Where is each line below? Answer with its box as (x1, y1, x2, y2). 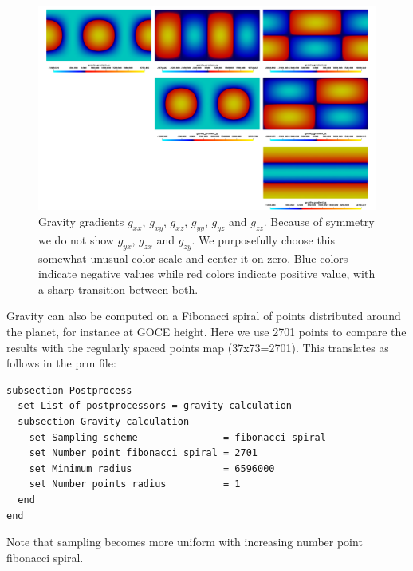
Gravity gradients (38, 213, 124, 230)
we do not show (38, 231, 114, 248)
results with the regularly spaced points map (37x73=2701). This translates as (6, 339, 389, 355)
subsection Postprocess (6, 384, 132, 396)
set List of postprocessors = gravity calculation (18, 400, 292, 412)
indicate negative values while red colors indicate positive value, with (38, 265, 376, 282)
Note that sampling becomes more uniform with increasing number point (6, 533, 363, 550)
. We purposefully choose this (191, 231, 336, 248)
